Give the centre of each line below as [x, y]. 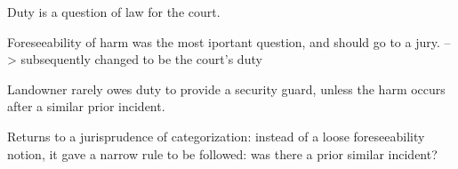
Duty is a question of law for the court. [114, 12]
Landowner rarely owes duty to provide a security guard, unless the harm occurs [226, 89]
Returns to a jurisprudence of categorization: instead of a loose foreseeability [216, 136]
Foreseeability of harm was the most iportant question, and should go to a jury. [224, 41]
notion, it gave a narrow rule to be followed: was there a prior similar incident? [222, 153]
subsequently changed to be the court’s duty [141, 59]
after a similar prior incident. [86, 106]
